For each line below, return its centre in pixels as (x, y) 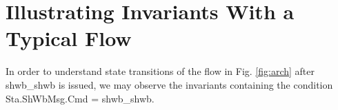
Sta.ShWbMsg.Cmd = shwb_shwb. (80, 98)
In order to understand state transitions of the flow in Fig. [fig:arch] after (160, 71)
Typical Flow (69, 38)
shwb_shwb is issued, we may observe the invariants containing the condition (169, 84)
